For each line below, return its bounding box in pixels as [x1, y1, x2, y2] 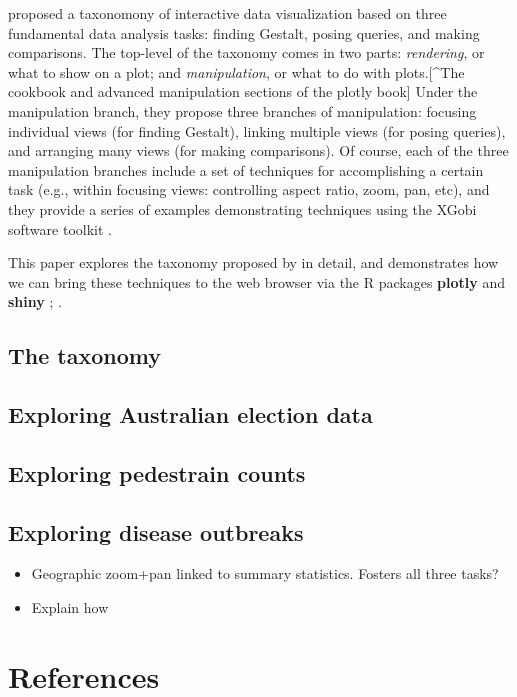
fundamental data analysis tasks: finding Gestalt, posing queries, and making [8, 22, 480, 43]
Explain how [31, 597, 109, 618]
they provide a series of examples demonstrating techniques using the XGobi [8, 198, 477, 219]
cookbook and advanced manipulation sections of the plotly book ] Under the [8, 81, 478, 102]
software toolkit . [8, 218, 112, 239]
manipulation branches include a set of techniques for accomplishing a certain [8, 159, 484, 180]
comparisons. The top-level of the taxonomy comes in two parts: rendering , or [8, 42, 485, 63]
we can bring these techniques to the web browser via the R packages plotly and [8, 271, 506, 292]
